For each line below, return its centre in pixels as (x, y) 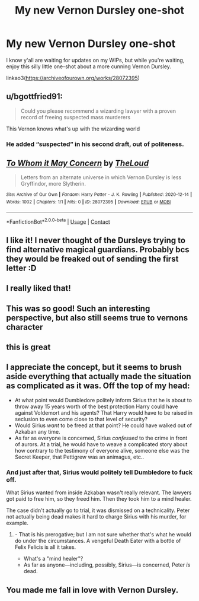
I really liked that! (38, 288)
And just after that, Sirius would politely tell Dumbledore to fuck (99, 472)
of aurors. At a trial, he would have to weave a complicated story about (101, 444)
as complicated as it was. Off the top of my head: (98, 386)
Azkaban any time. (37, 431)
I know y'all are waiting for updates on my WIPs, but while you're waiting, (95, 60)
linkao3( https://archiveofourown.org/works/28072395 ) (73, 78)
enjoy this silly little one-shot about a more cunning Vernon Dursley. (89, 66)
